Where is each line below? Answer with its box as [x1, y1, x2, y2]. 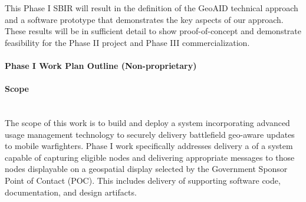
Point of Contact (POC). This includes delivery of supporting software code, [5, 174, 281, 186]
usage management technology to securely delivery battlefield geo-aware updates [5, 128, 295, 140]
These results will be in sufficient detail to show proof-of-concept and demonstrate [5, 25, 301, 37]
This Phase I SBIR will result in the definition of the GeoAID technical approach [5, 2, 298, 14]
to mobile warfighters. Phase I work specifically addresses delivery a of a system [5, 140, 293, 152]
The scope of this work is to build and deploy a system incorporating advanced [5, 116, 290, 128]
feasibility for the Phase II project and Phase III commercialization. [5, 36, 250, 48]
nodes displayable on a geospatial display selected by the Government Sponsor [5, 163, 288, 175]
